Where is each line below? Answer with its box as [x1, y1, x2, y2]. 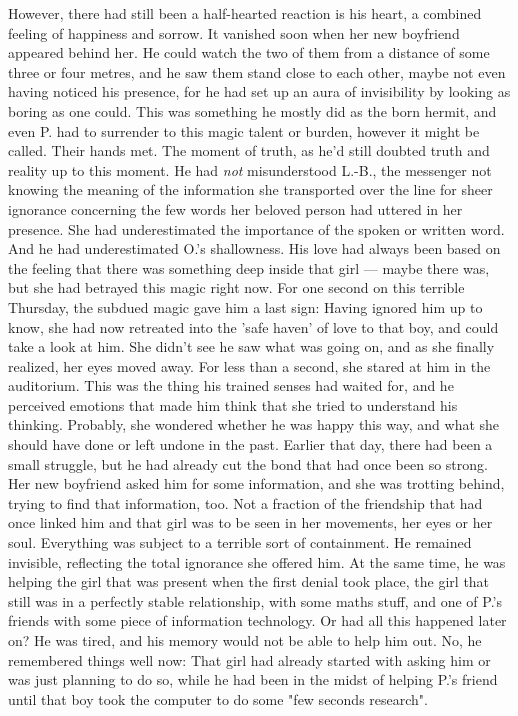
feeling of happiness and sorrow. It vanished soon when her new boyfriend [8, 22, 460, 43]
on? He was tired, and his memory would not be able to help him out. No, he [8, 630, 482, 650]
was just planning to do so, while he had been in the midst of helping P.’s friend [8, 669, 498, 690]
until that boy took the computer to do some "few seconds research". [8, 688, 428, 709]
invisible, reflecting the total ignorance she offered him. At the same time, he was [8, 551, 506, 572]
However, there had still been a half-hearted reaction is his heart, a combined [8, 3, 482, 23]
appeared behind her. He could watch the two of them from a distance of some [8, 42, 490, 63]
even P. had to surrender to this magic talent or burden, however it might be [8, 120, 480, 141]
